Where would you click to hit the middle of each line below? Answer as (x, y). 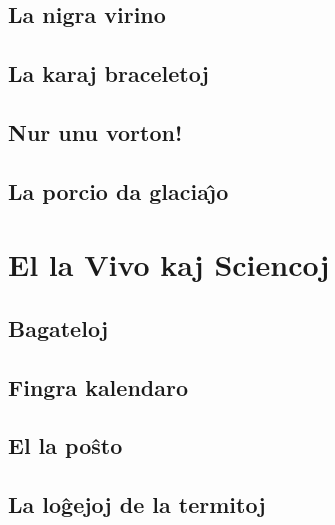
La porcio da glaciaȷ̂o (118, 190)
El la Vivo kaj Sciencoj (169, 264)
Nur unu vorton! (95, 131)
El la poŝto (65, 445)
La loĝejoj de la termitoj (137, 504)
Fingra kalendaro (98, 386)
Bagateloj (58, 327)
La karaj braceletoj (108, 73)
